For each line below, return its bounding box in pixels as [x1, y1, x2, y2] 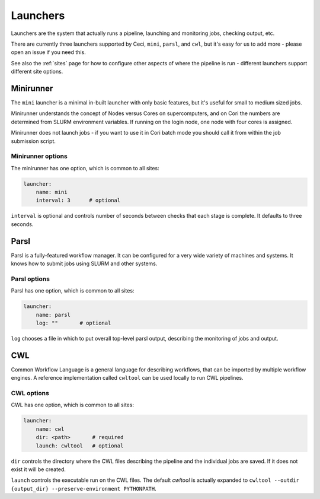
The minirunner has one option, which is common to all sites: [11, 164, 159, 171]
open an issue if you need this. [11, 49, 86, 56]
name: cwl [36, 425, 65, 433]
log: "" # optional [36, 320, 111, 326]
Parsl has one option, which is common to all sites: [11, 287, 135, 294]
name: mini [36, 189, 68, 196]
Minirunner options [11, 152, 68, 160]
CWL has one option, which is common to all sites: [11, 401, 135, 409]
